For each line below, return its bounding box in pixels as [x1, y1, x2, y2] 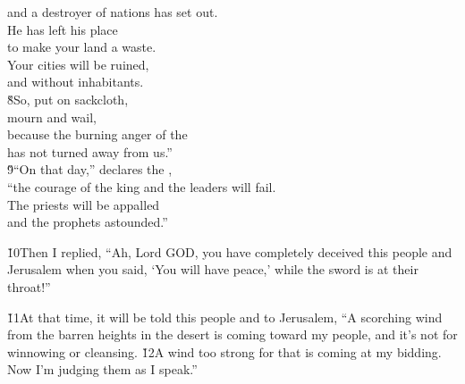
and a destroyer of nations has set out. [7, 3, 218, 21]
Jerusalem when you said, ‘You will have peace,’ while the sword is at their [7, 260, 418, 279]
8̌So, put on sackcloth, [7, 89, 129, 108]
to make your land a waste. [7, 38, 156, 56]
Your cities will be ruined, [7, 54, 149, 73]
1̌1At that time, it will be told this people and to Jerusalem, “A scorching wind [7, 307, 443, 326]
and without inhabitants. [7, 72, 144, 91]
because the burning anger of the [7, 125, 188, 144]
